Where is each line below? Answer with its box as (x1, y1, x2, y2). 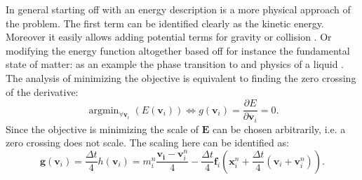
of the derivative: (6, 84, 79, 99)
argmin (88, 105, 119, 116)
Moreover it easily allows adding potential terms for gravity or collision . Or (6, 29, 332, 44)
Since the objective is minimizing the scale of (6, 121, 199, 136)
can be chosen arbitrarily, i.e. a (212, 121, 346, 136)
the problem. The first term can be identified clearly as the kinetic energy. (6, 15, 324, 30)
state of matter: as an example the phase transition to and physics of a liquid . (6, 57, 344, 71)
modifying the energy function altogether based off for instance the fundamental (6, 43, 350, 57)
